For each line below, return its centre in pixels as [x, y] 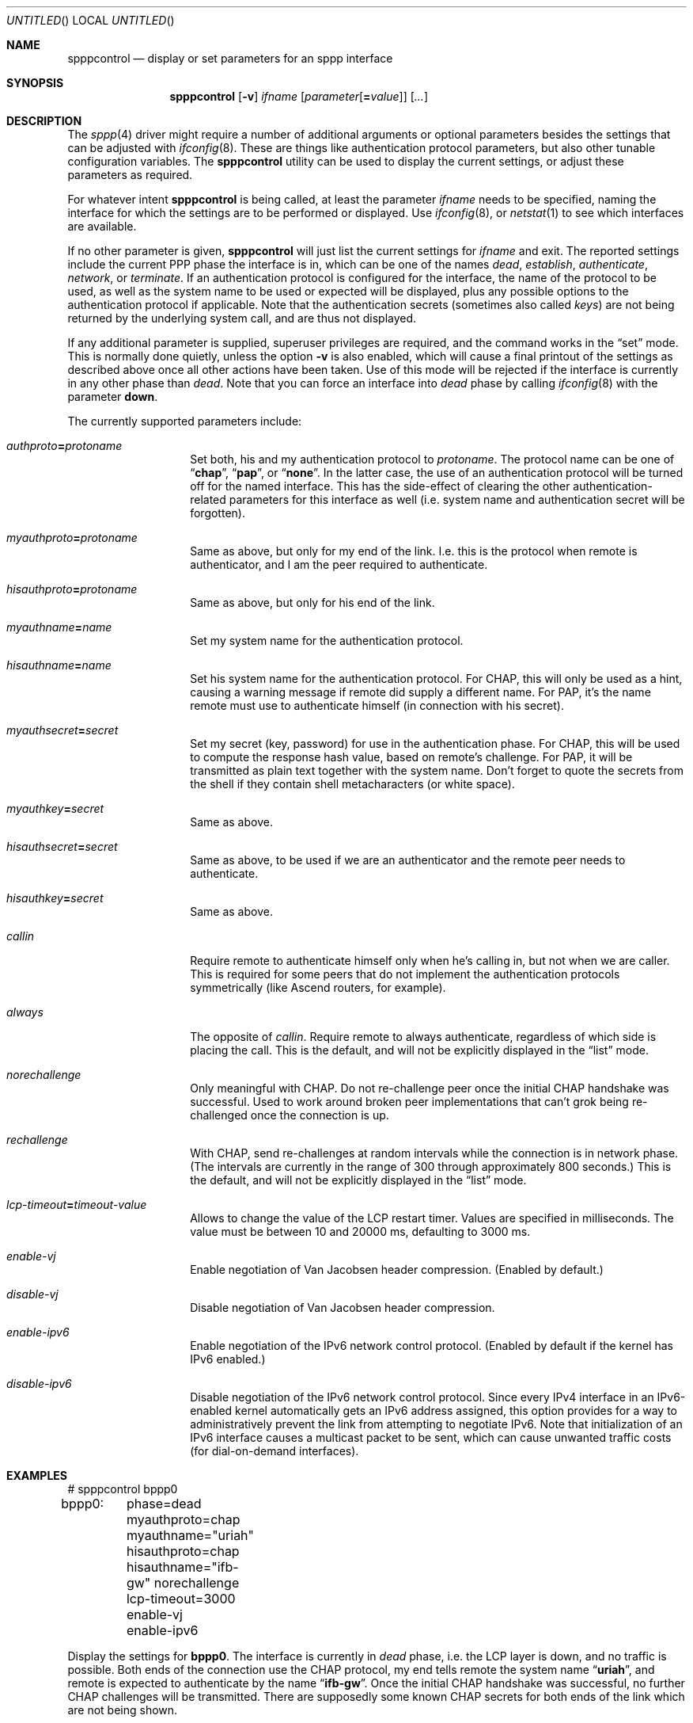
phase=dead [164, 1504]
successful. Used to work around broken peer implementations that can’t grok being [409, 1102]
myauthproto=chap [183, 1519]
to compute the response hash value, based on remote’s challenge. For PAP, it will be [411, 757]
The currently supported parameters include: [185, 421]
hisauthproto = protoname [72, 589]
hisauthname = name [59, 665]
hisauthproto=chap [183, 1551]
